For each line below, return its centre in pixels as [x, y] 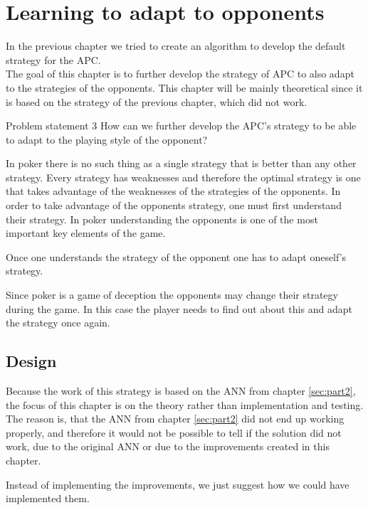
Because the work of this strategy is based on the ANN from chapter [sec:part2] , [181, 391]
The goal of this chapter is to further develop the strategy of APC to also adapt [180, 74]
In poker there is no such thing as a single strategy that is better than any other [181, 163]
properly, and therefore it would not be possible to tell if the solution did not [174, 432]
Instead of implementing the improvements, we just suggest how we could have [178, 484]
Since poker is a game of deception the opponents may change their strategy [172, 295]
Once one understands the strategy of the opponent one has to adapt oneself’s [176, 256]
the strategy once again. [58, 323]
